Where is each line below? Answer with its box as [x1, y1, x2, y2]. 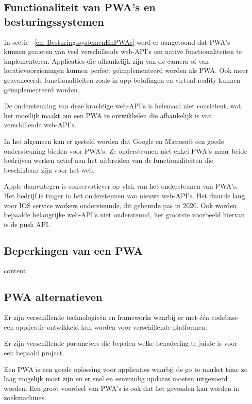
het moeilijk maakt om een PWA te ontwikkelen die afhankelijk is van [4, 110, 212, 120]
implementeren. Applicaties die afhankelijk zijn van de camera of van [4, 55, 209, 66]
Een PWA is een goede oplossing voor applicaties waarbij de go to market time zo [4, 364, 248, 374]
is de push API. [4, 219, 50, 229]
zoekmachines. [4, 392, 46, 403]
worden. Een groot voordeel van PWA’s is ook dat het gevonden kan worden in [4, 383, 239, 393]
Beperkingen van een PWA [4, 243, 143, 258]
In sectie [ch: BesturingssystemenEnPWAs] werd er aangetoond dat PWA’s [4, 36, 230, 47]
